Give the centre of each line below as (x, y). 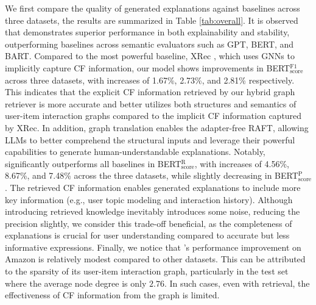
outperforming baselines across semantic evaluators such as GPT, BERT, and (149, 44)
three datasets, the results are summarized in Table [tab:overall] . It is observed (152, 20)
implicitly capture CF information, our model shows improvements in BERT (148, 67)
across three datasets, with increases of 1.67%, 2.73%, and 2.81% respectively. (150, 80)
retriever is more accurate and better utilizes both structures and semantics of (151, 103)
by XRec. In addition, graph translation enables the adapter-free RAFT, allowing (157, 127)
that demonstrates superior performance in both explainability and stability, (147, 32)
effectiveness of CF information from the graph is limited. (112, 295)
